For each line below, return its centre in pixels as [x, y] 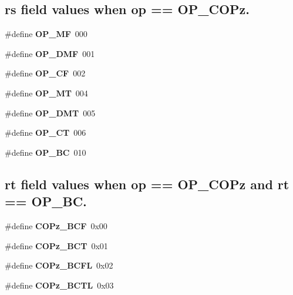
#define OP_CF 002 [45, 73]
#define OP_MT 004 [46, 93]
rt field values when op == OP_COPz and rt [147, 184]
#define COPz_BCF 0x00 [56, 225]
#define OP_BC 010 [46, 152]
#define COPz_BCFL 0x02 [59, 265]
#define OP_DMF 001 [50, 53]
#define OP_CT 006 [46, 133]
